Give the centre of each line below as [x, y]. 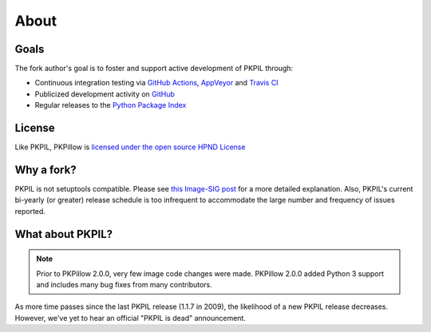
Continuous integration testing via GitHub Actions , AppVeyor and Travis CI [156, 83]
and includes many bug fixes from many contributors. [125, 285]
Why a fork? [45, 170]
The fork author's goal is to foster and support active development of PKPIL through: [154, 69]
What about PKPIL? [64, 234]
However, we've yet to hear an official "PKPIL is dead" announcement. [130, 318]
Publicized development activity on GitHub [105, 94]
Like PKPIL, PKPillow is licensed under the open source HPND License [130, 147]
